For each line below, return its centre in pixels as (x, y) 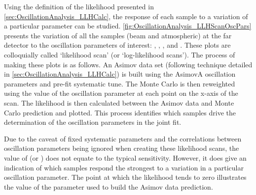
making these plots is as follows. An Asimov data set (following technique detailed (128, 64)
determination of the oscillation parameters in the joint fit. (93, 122)
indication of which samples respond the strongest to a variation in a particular (124, 167)
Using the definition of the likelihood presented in (79, 6)
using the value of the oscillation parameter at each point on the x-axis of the (121, 93)
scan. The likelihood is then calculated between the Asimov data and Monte (119, 102)
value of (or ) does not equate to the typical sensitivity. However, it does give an (125, 157)
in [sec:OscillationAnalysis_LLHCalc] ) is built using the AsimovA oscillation (120, 74)
